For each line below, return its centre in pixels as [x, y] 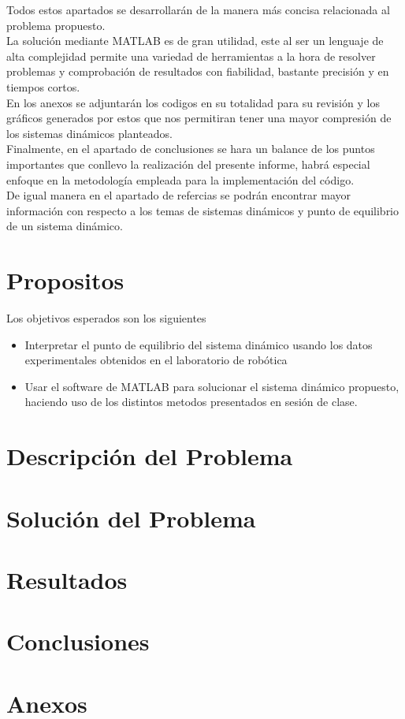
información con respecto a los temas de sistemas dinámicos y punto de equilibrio [203, 210]
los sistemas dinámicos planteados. [89, 133]
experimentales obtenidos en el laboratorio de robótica [156, 360]
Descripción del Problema [150, 456]
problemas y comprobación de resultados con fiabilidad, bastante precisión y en [198, 71]
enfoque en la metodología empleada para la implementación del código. [180, 179]
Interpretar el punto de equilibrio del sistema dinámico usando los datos [199, 344]
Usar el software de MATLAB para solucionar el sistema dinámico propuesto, [212, 386]
